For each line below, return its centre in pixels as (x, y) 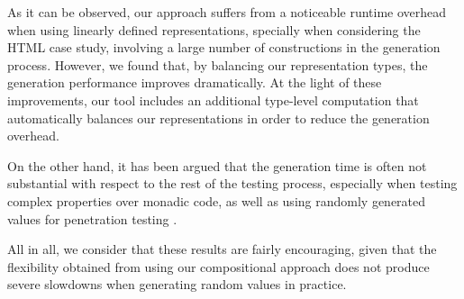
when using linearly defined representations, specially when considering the (214, 29)
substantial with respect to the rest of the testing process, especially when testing (232, 183)
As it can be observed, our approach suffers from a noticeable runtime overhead (227, 12)
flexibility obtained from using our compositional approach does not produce (218, 266)
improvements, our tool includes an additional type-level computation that (213, 100)
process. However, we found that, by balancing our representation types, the (218, 64)
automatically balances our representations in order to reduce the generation (218, 118)
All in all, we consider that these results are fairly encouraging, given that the (222, 249)
